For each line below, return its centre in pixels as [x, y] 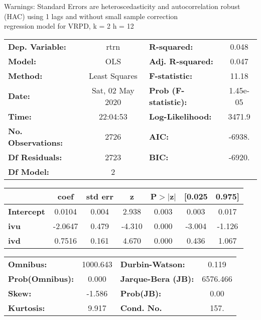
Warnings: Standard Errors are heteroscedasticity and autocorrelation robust [122, 6]
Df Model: [29, 171]
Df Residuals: [35, 157]
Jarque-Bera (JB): [157, 278]
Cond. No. [141, 307]
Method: [25, 75]
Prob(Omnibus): [41, 278]
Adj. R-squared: [181, 61]
